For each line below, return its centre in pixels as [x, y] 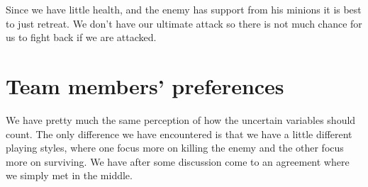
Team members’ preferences [145, 85]
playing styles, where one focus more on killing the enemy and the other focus [175, 148]
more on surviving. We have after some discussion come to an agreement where [178, 161]
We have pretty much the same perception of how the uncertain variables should [181, 119]
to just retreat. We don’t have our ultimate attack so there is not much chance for [184, 23]
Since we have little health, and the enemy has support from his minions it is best [184, 9]
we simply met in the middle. [69, 175]
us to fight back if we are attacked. [81, 37]
